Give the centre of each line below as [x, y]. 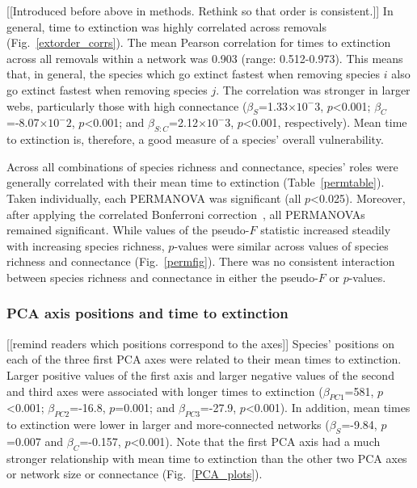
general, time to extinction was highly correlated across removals [166, 26]
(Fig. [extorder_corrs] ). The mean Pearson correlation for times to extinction [199, 42]
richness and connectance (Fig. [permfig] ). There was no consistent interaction [201, 261]
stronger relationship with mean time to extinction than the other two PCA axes [207, 458]
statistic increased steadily [326, 230]
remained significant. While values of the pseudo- [128, 230]
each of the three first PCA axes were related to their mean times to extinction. [204, 359]
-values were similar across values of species [281, 245]
